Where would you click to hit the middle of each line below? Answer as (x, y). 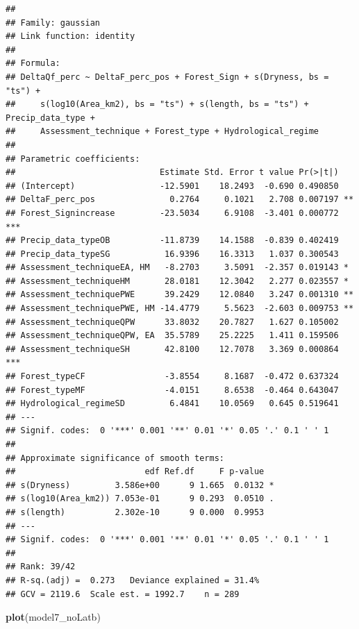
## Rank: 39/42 (41, 567)
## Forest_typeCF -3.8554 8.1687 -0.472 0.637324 (172, 377)
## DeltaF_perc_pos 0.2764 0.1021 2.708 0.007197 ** (180, 200)
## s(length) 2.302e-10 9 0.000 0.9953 (135, 512)
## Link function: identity (70, 36)
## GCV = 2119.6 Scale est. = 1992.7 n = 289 (123, 594)
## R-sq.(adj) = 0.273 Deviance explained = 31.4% (133, 580)
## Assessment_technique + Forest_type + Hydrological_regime (162, 132)
